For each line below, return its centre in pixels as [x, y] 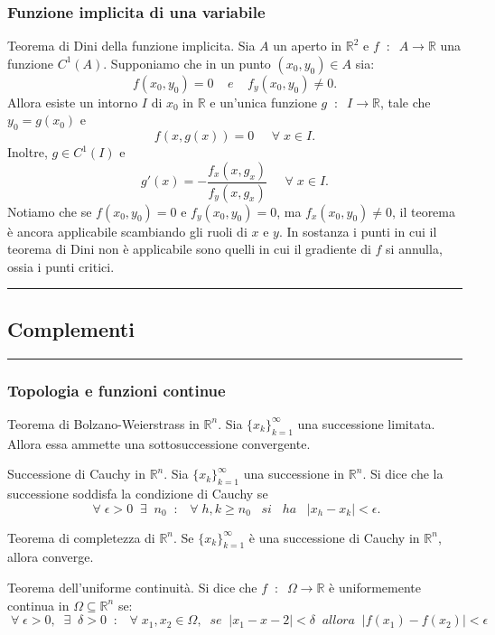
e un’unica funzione [263, 102]
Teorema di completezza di [81, 537]
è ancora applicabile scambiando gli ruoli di [127, 231]
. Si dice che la [403, 474]
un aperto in [308, 46]
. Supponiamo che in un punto [187, 63]
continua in [38, 605]
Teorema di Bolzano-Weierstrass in [103, 423]
